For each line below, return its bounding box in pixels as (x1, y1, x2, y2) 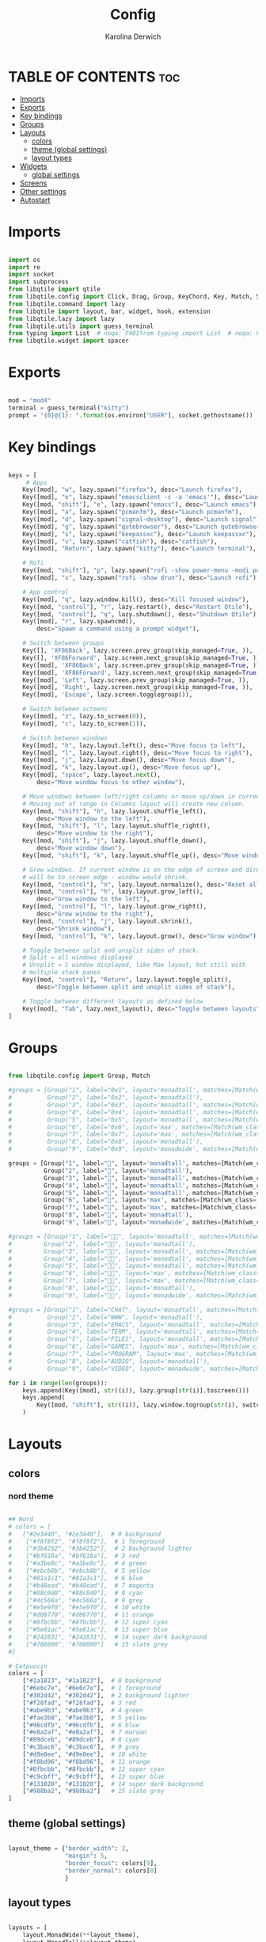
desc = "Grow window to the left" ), (36, 895, 150, 904)
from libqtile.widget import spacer (8, 337, 129, 345)
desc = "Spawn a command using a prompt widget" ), (36, 625, 200, 633)
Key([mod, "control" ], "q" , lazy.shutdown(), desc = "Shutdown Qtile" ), (22, 610, 260, 619)
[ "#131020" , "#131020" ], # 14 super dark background (22, 1780, 203, 1788)
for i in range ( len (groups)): (8, 1379, 108, 1387)
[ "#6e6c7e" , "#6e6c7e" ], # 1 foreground (22, 1685, 161, 1693)
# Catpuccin (8, 1662, 47, 1670)
